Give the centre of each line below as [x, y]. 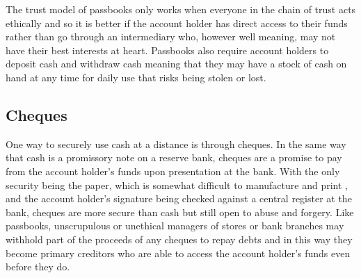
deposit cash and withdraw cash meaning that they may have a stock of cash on [176, 64]
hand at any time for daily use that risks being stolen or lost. [136, 77]
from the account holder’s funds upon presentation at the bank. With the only [173, 171]
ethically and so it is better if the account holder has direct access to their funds [177, 23]
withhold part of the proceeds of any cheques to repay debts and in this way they [179, 239]
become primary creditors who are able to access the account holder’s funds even [178, 253]
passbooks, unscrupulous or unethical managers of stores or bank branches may [175, 226]
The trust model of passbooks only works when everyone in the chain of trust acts [181, 9]
